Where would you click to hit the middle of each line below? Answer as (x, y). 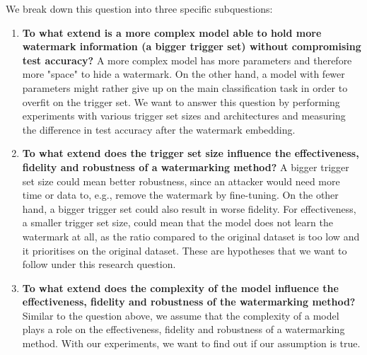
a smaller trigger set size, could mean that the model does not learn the (177, 222)
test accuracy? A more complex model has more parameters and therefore (187, 60)
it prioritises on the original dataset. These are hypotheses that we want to (185, 250)
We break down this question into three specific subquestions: (139, 8)
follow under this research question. (99, 264)
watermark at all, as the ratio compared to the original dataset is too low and (191, 236)
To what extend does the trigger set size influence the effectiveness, (191, 153)
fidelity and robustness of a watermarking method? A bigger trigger (186, 167)
